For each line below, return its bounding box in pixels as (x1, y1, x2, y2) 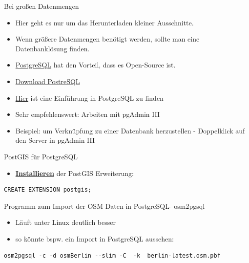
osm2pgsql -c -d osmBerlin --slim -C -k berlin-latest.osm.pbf (4, 252, 221, 259)
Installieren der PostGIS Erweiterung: (15, 168, 134, 178)
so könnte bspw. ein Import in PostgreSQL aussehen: (15, 233, 174, 243)
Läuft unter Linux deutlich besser (15, 217, 116, 227)
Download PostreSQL (15, 76, 80, 86)
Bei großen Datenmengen (4, 1, 79, 11)
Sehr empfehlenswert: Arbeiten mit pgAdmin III (15, 109, 160, 119)
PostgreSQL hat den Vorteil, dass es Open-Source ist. (15, 60, 176, 70)
